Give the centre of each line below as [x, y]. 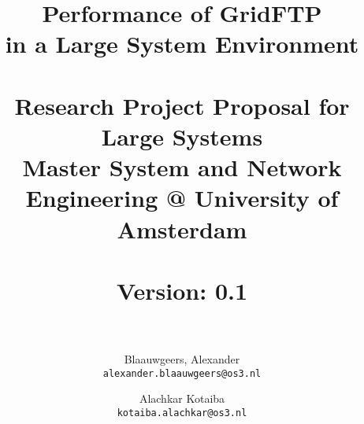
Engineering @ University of [182, 198]
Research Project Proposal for [182, 105]
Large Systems [182, 136]
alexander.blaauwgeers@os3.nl [182, 373]
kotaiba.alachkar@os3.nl [182, 413]
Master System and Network [182, 167]
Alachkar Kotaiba [182, 398]
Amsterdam [182, 229]
